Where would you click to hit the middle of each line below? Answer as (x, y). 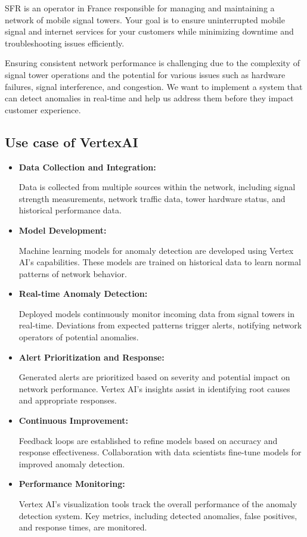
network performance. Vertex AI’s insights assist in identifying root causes (154, 388)
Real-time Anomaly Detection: (83, 294)
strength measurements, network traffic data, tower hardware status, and (152, 198)
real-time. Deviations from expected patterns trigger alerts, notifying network (160, 325)
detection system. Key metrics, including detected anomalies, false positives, (158, 515)
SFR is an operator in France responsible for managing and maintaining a (140, 8)
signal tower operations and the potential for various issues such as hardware (145, 74)
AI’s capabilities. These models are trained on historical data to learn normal (160, 262)
